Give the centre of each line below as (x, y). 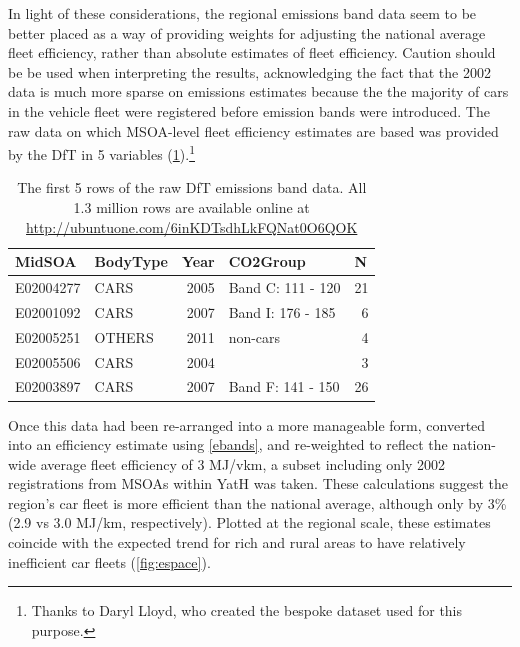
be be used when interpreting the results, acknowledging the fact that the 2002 (249, 71)
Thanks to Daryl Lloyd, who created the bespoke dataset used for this (247, 610)
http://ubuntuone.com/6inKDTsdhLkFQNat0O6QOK (192, 226)
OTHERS (124, 336)
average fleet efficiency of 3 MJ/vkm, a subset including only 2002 (243, 463)
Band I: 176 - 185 (282, 311)
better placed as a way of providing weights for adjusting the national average (247, 32)
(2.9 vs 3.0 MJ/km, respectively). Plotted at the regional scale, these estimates (249, 522)
